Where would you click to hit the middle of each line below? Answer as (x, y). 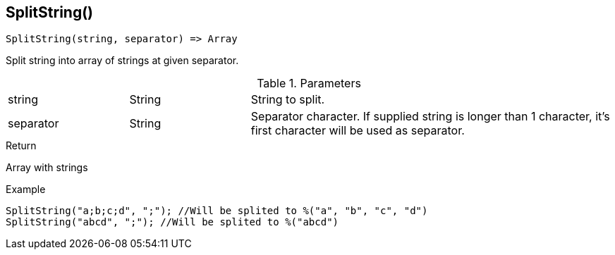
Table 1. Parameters (309, 83)
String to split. (288, 100)
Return (21, 146)
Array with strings (47, 168)
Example (26, 189)
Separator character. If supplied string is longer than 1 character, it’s (430, 117)
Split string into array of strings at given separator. (122, 61)
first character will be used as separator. (358, 131)
